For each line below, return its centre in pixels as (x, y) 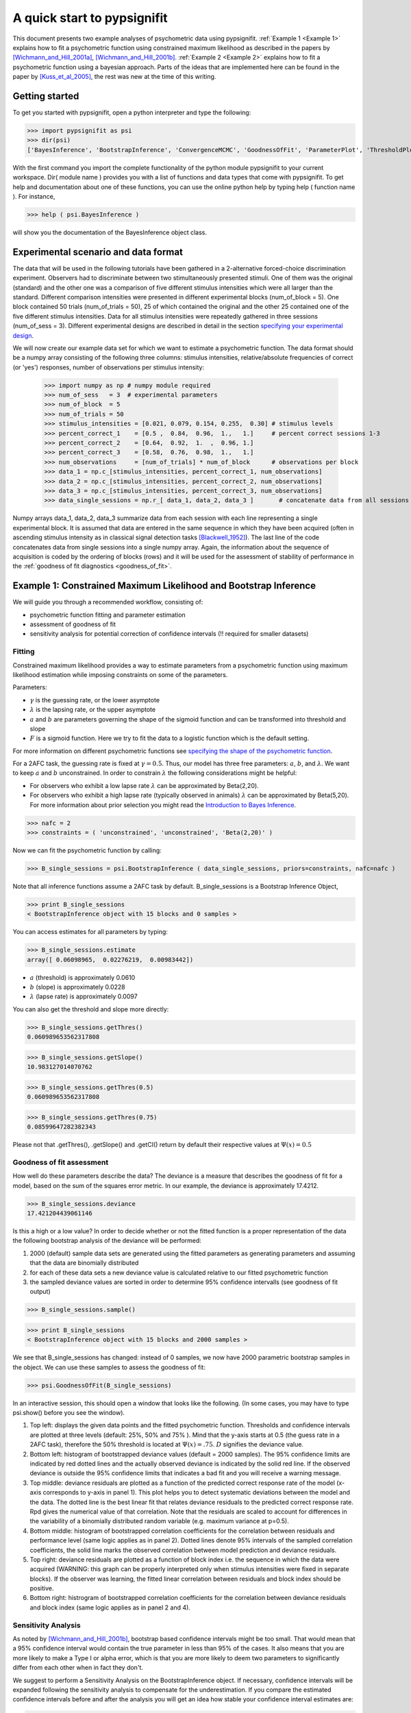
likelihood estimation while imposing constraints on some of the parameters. (120, 674)
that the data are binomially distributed (84, 1263)
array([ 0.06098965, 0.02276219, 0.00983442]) (110, 960)
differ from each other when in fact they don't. (78, 1668)
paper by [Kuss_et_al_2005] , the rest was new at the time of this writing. (114, 77)
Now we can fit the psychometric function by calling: (87, 850)
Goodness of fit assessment (61, 1162)
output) (40, 1292)
